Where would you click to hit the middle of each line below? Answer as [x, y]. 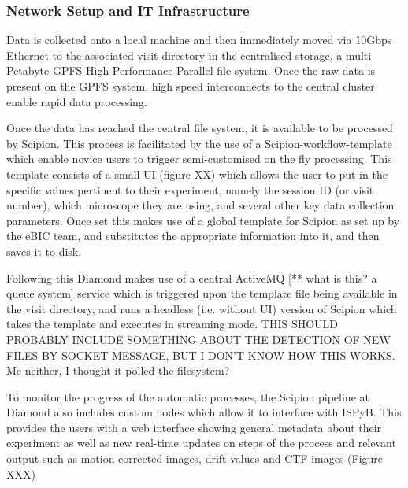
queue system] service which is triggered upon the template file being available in [202, 293]
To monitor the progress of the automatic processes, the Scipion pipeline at [188, 396]
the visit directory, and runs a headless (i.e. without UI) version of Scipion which [202, 308]
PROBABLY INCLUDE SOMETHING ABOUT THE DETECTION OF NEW [198, 339]
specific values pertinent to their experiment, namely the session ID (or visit [190, 189]
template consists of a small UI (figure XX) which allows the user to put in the [197, 174]
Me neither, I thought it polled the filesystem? [118, 370]
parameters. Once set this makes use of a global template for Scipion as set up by [203, 220]
